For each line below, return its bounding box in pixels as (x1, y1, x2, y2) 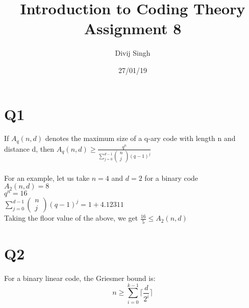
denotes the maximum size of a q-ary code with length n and (45, 133, 236, 144)
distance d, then (4, 143, 55, 154)
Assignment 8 (84, 18, 182, 39)
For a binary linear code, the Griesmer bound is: (4, 272, 156, 283)
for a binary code (144, 172, 198, 183)
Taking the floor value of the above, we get (4, 212, 138, 223)
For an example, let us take (4, 172, 90, 183)
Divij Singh (115, 48, 151, 58)
